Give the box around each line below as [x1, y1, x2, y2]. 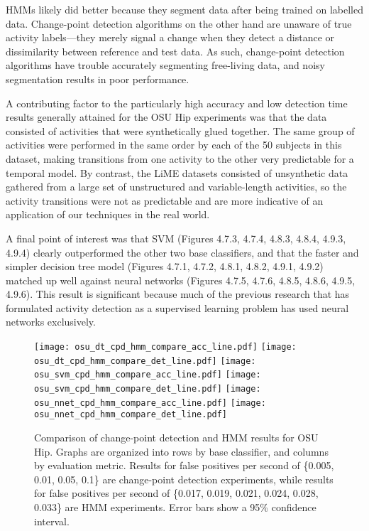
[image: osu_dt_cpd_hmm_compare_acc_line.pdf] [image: [34, 342, 297, 353]
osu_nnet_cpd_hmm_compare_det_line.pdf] [34, 409, 228, 420]
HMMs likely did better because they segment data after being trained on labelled [6, 2, 363, 16]
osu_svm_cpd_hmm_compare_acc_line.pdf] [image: [34, 370, 261, 380]
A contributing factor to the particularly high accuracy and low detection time [6, 95, 348, 110]
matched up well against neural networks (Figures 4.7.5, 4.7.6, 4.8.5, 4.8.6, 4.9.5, [6, 272, 356, 287]
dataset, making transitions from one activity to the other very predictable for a [6, 151, 354, 166]
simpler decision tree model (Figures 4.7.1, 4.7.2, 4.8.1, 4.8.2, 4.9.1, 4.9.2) [6, 259, 324, 274]
